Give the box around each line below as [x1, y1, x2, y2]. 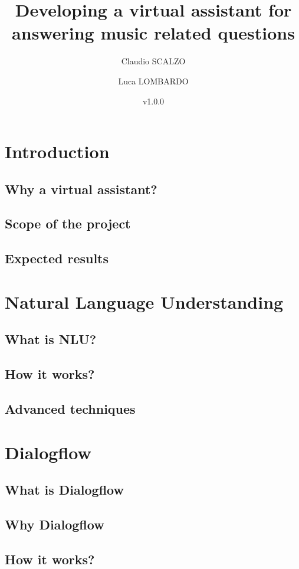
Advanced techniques [5, 399, 136, 417]
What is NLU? [5, 330, 97, 348]
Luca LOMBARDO [118, 74, 189, 87]
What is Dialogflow [5, 480, 124, 499]
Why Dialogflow [5, 515, 104, 533]
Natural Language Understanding [5, 289, 284, 313]
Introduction [5, 139, 110, 163]
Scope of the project [5, 214, 131, 233]
